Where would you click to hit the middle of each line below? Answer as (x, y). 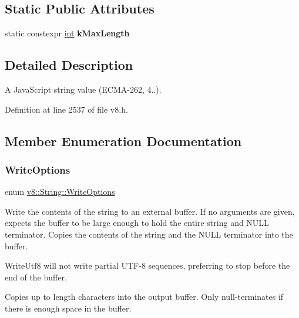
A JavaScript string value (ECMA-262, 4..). (83, 89)
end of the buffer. (36, 277)
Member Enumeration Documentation (123, 141)
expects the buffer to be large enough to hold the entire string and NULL (137, 223)
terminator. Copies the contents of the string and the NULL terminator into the (149, 234)
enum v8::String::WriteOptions (60, 192)
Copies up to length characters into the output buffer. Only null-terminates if (144, 297)
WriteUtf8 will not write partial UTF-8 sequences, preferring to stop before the (147, 265)
